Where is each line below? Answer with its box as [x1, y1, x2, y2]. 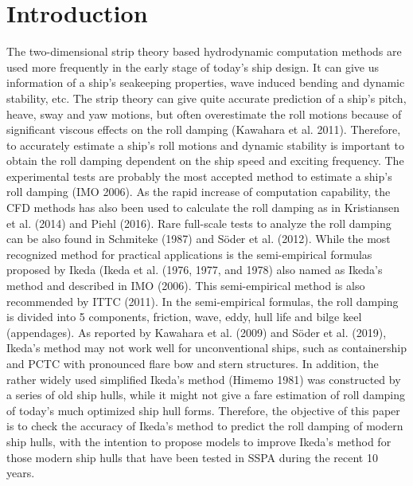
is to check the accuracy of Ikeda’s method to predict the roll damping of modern [6, 417, 403, 434]
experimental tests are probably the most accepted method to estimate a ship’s [6, 167, 392, 184]
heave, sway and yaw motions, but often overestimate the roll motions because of [6, 105, 402, 122]
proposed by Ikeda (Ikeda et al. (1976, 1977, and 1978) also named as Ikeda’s [6, 261, 383, 278]
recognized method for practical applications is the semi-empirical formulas [6, 245, 372, 262]
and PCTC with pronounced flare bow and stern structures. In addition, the [6, 355, 379, 371]
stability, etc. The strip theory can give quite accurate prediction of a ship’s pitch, [6, 89, 407, 106]
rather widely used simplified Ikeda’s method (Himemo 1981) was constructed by [6, 370, 401, 387]
